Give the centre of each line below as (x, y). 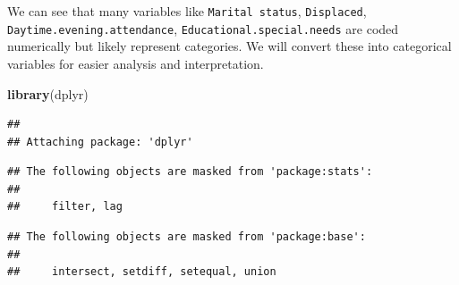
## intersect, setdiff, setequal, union (142, 272)
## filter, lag (65, 207)
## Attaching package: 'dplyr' (100, 142)
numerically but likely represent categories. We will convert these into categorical (229, 46)
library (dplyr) (48, 93)
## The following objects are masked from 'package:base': (187, 237)
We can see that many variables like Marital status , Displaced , (187, 11)
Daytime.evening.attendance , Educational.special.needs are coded (203, 28)
